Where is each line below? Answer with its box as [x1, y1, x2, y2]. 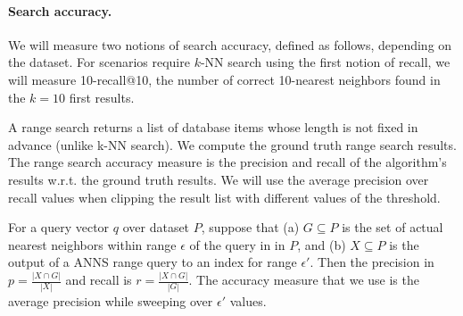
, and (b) [297, 235, 346, 254]
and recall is [65, 270, 132, 289]
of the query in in [189, 235, 285, 254]
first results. [69, 87, 135, 106]
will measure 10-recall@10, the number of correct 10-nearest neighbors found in [8, 70, 441, 88]
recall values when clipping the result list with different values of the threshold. [8, 187, 441, 206]
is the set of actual [342, 218, 443, 237]
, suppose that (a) [201, 218, 300, 237]
